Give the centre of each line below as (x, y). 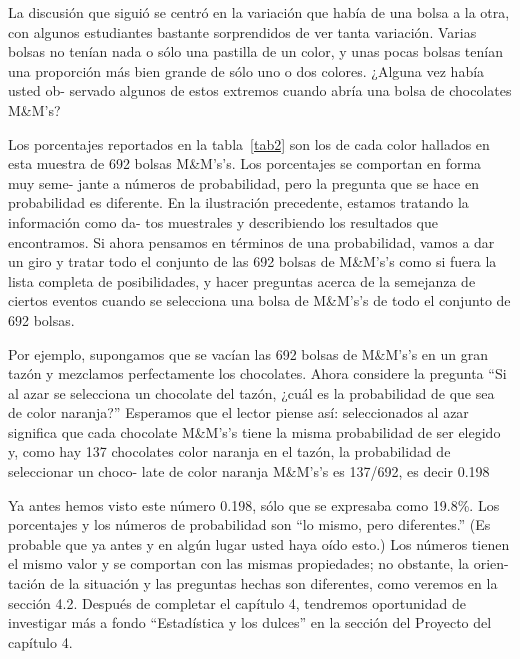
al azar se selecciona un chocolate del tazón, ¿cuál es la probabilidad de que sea (251, 392)
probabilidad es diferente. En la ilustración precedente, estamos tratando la (238, 202)
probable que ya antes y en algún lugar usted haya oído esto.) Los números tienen (259, 543)
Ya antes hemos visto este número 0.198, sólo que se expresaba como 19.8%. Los (254, 504)
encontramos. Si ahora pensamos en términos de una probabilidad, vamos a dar (251, 241)
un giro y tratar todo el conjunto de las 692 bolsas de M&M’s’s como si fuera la (252, 261)
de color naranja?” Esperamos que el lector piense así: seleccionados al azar (238, 412)
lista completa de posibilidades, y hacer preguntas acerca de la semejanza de (242, 280)
